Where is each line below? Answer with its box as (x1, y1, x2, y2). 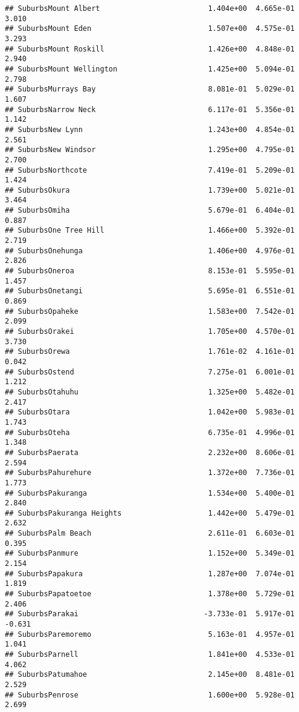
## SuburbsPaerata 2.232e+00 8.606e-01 (5, 448, 295, 457)
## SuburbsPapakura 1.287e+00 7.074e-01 (5, 569, 295, 578)
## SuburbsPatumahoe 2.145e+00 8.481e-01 (5, 670, 295, 679)
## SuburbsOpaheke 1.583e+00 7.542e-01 (5, 307, 295, 316)
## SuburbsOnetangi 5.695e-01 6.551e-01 (5, 287, 295, 296)
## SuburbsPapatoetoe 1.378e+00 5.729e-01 (5, 590, 295, 599)
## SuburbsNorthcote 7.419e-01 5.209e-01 (5, 165, 295, 175)
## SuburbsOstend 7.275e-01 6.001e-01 (5, 367, 295, 376)
